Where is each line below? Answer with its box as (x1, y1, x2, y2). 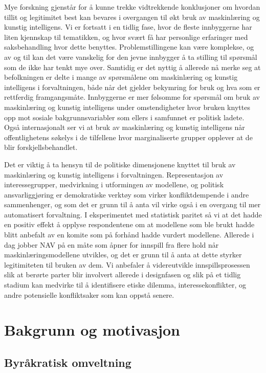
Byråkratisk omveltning (4, 354, 131, 370)
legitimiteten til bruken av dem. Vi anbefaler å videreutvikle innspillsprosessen (4, 259, 250, 270)
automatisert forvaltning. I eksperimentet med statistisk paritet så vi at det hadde (4, 209, 262, 220)
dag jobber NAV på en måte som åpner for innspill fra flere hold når (4, 239, 219, 250)
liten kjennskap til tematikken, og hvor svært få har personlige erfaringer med (4, 31, 248, 42)
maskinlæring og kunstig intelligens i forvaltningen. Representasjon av (4, 169, 224, 180)
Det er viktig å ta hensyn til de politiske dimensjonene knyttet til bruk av (4, 159, 236, 169)
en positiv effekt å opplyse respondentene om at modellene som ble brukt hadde (4, 219, 255, 230)
